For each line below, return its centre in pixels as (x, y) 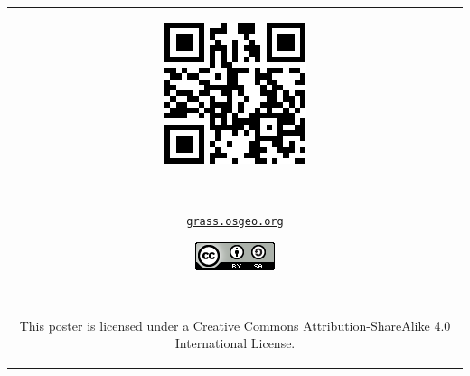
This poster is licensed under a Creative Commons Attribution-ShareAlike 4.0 (235, 325)
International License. (235, 343)
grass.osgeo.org (235, 221)
